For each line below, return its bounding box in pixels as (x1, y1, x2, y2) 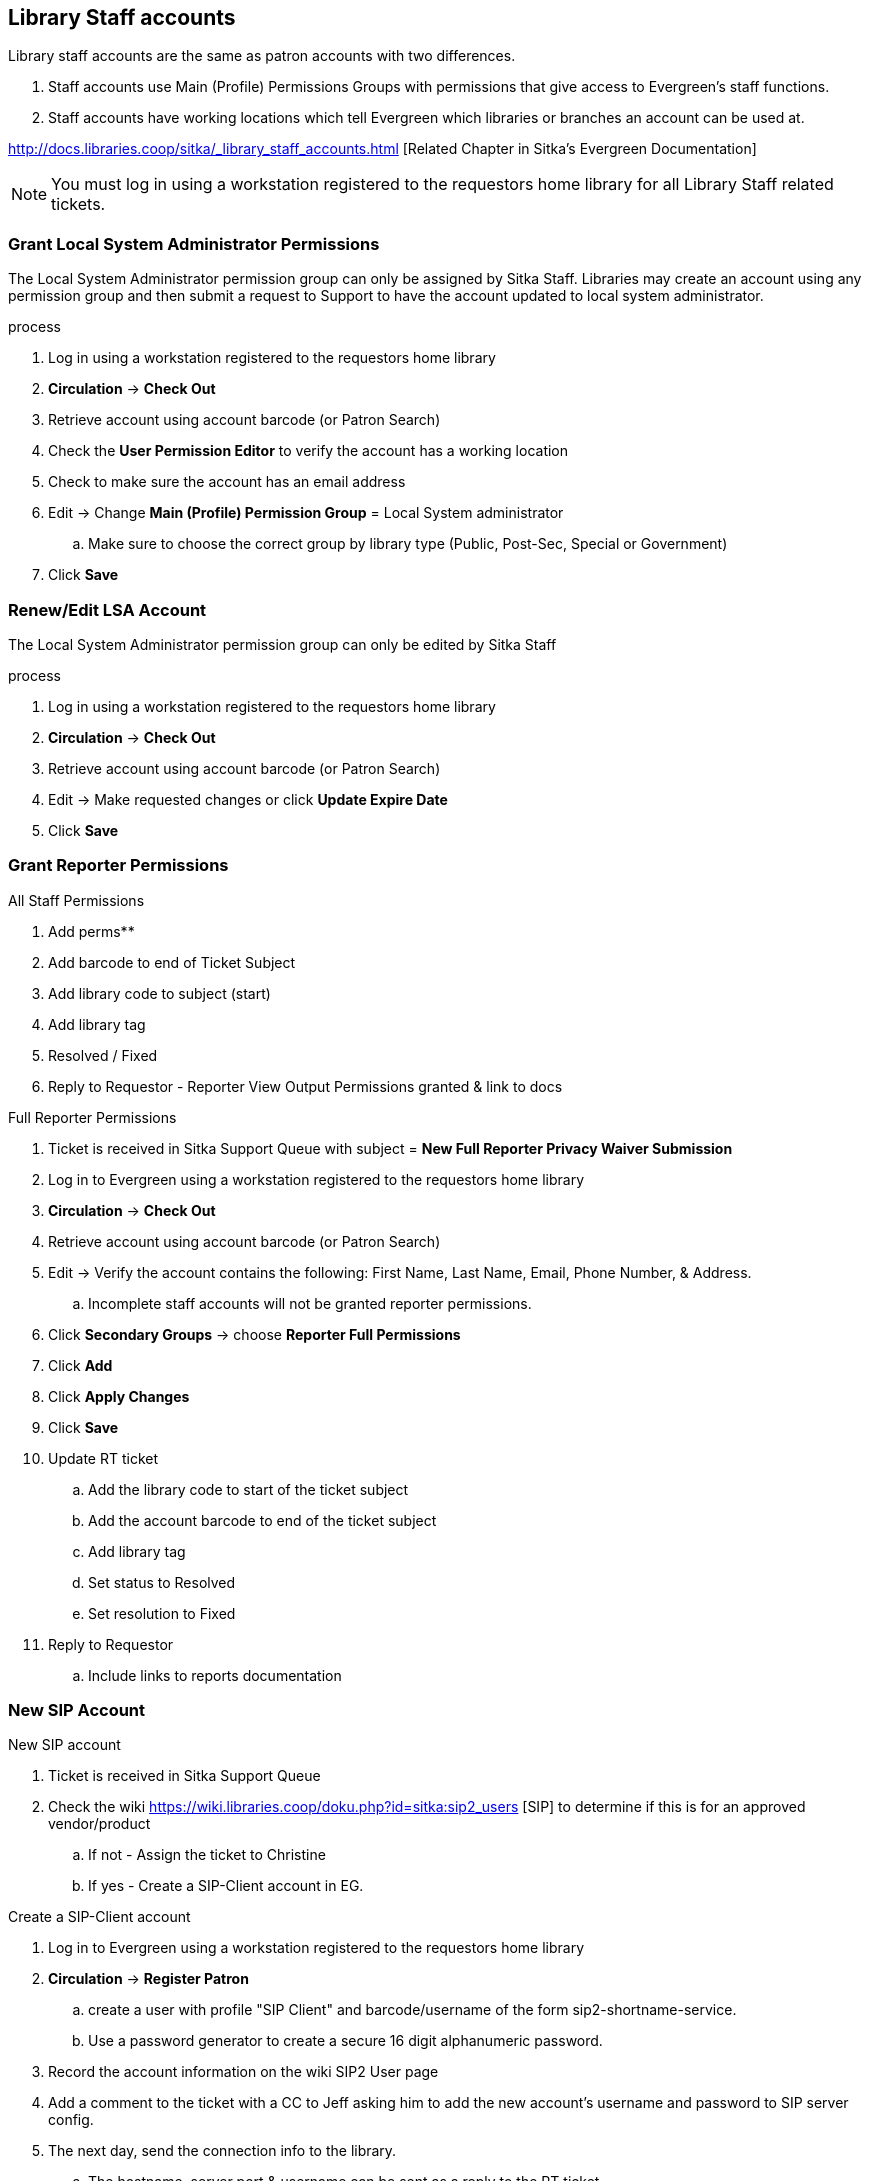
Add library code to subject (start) (48, 984, 271, 1002)
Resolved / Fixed (48, 1046, 158, 1064)
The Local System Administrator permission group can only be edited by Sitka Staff (8, 635, 557, 653)
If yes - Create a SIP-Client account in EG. (88, 1877, 364, 1895)
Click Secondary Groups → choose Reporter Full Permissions (48, 1325, 461, 1343)
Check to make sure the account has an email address (48, 473, 406, 491)
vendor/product (48, 1815, 151, 1833)
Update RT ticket (48, 1449, 159, 1467)
